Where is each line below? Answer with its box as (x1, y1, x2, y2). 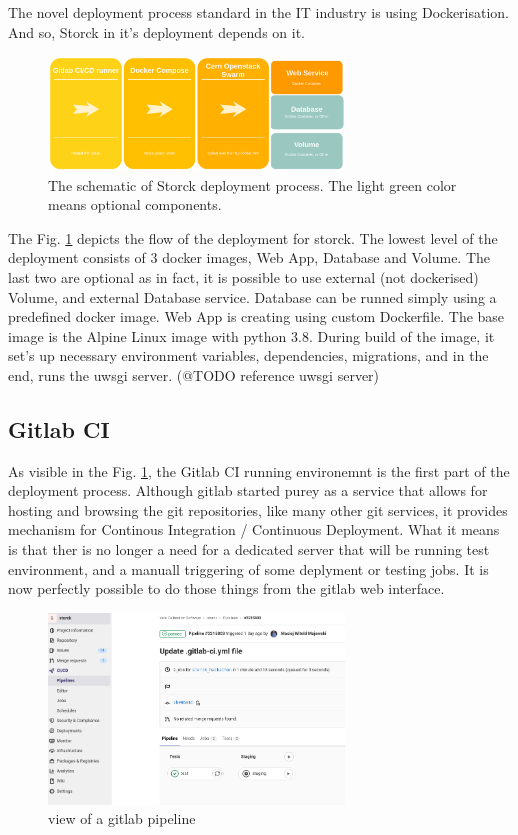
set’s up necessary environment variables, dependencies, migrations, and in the (8, 345, 489, 366)
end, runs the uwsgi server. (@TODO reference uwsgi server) (8, 364, 380, 385)
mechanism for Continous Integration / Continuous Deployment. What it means (8, 519, 500, 540)
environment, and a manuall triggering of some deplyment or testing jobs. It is (8, 558, 489, 579)
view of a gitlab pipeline (48, 808, 196, 829)
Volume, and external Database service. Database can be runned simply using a (8, 286, 497, 307)
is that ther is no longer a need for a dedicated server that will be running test (8, 539, 490, 560)
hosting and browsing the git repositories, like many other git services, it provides (8, 499, 508, 520)
